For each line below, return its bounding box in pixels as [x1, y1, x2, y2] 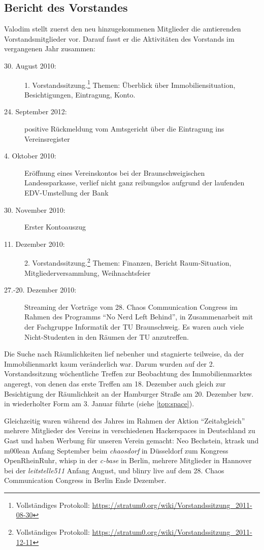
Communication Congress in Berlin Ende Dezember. [4, 475, 167, 486]
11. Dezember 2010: [4, 238, 65, 249]
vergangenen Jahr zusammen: [4, 43, 96, 54]
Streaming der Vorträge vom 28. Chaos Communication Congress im [24, 301, 238, 312]
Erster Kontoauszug [24, 221, 86, 232]
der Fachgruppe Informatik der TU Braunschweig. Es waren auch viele [24, 321, 244, 332]
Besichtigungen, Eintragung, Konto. [24, 89, 136, 100]
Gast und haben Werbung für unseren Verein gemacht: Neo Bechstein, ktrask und [4, 435, 259, 445]
